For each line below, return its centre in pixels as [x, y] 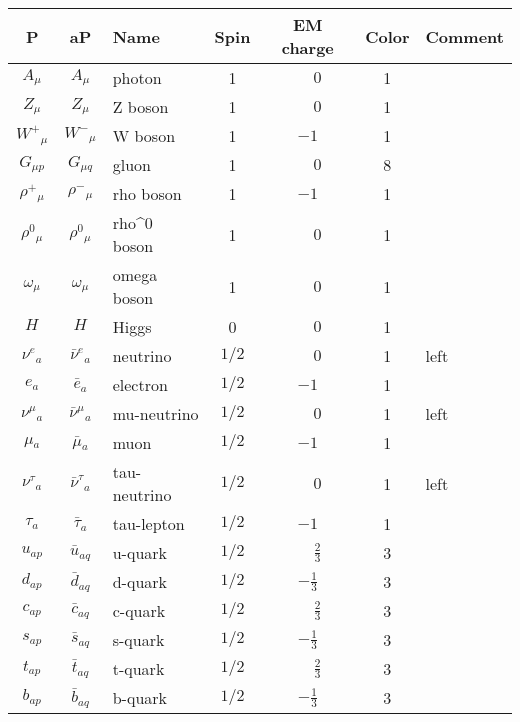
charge [307, 47]
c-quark [139, 610]
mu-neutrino [155, 413]
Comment [464, 36]
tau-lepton [148, 523]
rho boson [147, 193]
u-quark [140, 552]
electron [140, 384]
